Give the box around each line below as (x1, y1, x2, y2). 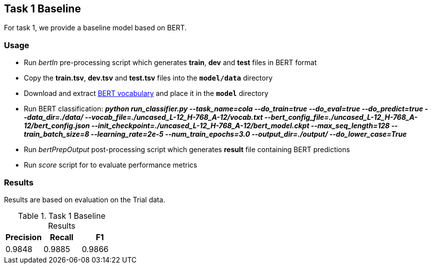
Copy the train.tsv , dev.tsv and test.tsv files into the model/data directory (24, 74, 273, 83)
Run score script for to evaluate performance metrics (24, 161, 197, 170)
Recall (50, 232, 73, 242)
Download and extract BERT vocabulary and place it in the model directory (24, 89, 269, 98)
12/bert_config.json (24, 121, 90, 130)
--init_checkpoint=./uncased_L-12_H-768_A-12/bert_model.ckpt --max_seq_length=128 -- (91, 121, 398, 130)
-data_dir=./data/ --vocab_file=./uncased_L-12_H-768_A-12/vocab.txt (24, 113, 263, 122)
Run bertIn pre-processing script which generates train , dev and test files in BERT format (24, 58, 317, 67)
